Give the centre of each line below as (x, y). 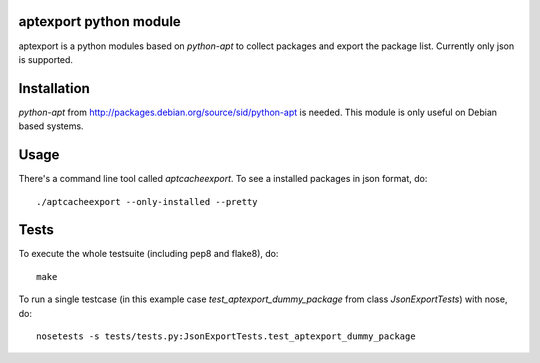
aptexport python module (100, 21)
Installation (54, 88)
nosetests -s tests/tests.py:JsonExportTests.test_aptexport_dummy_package (226, 336)
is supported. (46, 59)
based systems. (51, 126)
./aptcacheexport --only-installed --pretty (147, 201)
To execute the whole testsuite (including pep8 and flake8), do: (148, 254)
